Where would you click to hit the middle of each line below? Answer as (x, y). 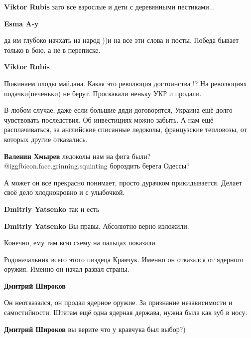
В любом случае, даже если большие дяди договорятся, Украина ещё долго (118, 110)
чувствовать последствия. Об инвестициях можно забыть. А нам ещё (109, 119)
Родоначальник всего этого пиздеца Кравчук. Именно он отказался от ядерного (124, 259)
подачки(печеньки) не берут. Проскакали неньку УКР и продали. (103, 93)
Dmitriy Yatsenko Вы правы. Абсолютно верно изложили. (97, 226)
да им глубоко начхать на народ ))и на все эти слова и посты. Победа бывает (122, 40)
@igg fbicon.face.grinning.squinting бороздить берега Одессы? (97, 166)
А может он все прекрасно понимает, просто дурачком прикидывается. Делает (123, 182)
